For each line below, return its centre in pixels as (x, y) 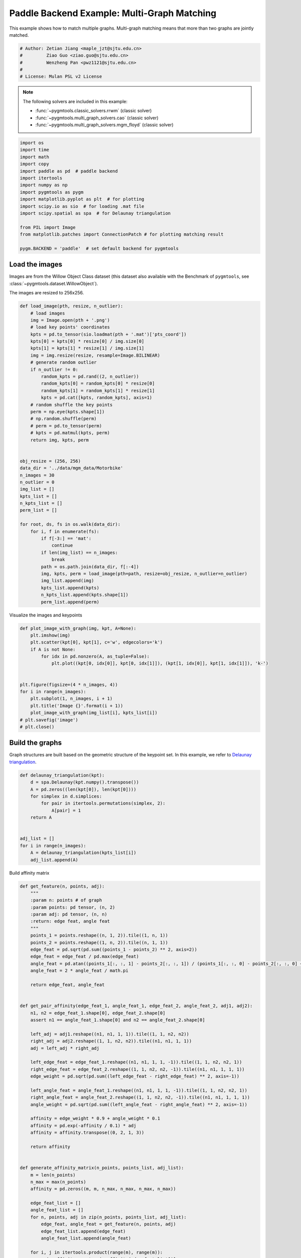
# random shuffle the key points (71, 405)
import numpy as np (44, 185)
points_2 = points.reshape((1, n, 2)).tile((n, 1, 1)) (99, 942)
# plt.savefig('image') (49, 720)
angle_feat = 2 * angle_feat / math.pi (80, 971)
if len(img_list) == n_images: (79, 553)
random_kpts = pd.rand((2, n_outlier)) (90, 377)
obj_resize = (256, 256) (50, 461)
